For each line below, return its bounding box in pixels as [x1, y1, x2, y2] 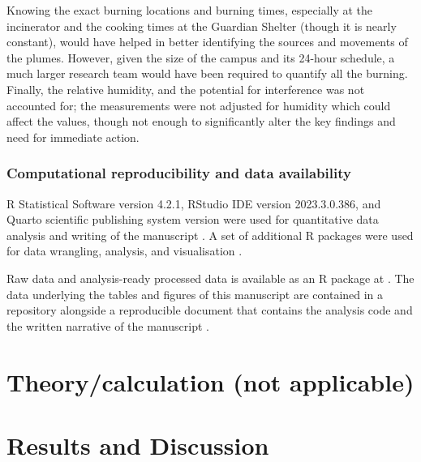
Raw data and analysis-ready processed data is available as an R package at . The [6, 269, 415, 286]
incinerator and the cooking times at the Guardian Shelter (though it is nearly [6, 17, 397, 34]
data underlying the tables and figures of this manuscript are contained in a [6, 285, 384, 302]
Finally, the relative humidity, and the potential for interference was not [6, 80, 365, 97]
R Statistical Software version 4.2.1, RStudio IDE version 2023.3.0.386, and [6, 195, 381, 212]
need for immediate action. [6, 128, 140, 145]
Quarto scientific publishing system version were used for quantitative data [6, 211, 379, 228]
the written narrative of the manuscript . [6, 317, 209, 334]
